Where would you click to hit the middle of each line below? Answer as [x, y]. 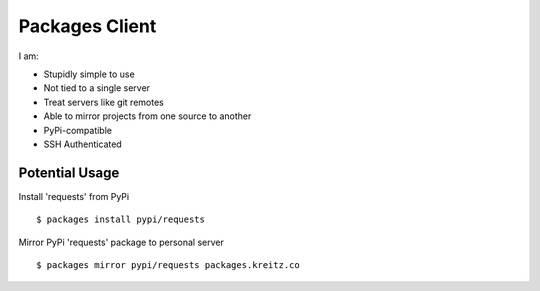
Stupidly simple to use [89, 74]
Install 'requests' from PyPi [74, 196]
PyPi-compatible [77, 130]
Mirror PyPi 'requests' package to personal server [121, 242]
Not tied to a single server [96, 88]
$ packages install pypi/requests [120, 219]
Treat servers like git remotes [103, 102]
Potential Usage [69, 172]
